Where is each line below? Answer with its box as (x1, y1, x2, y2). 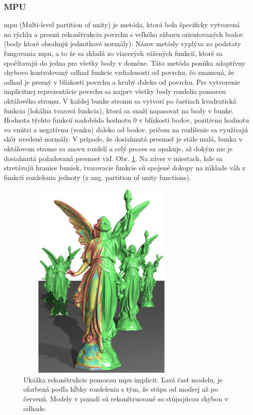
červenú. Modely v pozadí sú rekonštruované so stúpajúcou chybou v (23, 394, 228, 404)
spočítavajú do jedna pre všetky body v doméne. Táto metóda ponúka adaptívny (4, 57, 246, 68)
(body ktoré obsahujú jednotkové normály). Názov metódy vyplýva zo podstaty (4, 38, 241, 49)
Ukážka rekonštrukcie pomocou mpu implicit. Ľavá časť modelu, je (23, 374, 223, 384)
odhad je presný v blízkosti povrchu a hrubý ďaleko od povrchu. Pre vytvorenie (4, 76, 240, 87)
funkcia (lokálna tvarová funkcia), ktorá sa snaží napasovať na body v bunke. (4, 105, 234, 115)
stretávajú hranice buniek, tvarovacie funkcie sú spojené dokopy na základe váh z (4, 162, 245, 173)
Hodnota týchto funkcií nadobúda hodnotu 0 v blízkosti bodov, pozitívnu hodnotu (4, 115, 249, 125)
